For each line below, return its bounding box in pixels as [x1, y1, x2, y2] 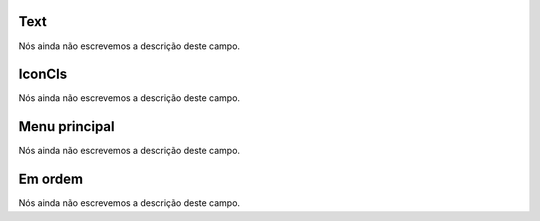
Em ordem [18, 171, 84, 188]
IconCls [18, 66, 68, 83]
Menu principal [18, 118, 115, 135]
